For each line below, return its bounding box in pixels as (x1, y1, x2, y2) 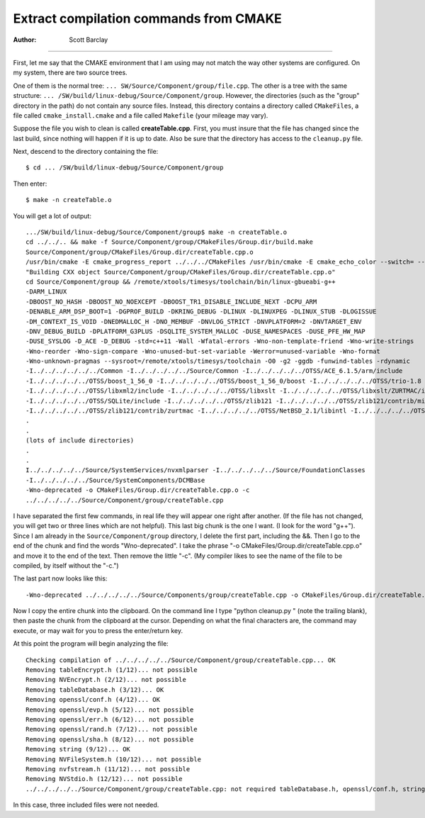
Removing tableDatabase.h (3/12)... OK (25, 685, 164, 694)
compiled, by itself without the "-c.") (13, 561, 120, 570)
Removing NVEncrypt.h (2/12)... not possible (25, 676, 187, 684)
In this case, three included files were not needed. (13, 801, 159, 809)
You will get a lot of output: (13, 211, 92, 220)
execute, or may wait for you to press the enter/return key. (13, 626, 183, 634)
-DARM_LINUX (25, 288, 67, 296)
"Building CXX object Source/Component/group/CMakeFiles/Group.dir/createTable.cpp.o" (25, 268, 336, 276)
